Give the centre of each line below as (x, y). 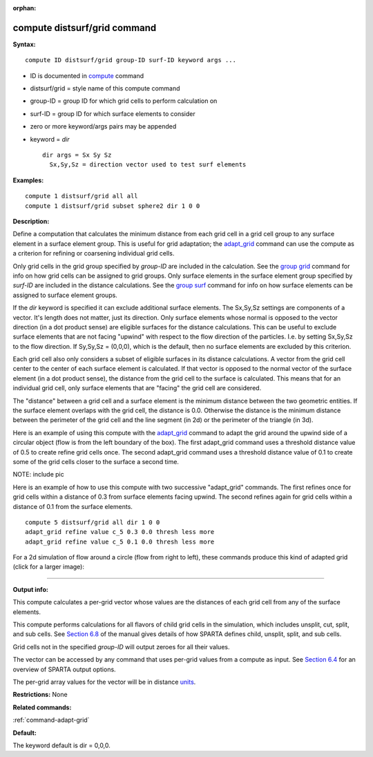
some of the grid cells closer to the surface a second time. (96, 461)
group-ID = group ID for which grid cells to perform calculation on (124, 101)
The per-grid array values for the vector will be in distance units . (104, 682)
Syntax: (24, 44)
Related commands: (42, 707)
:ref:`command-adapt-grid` (51, 720)
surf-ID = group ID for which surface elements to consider (113, 113)
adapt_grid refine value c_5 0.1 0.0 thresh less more (120, 542)
